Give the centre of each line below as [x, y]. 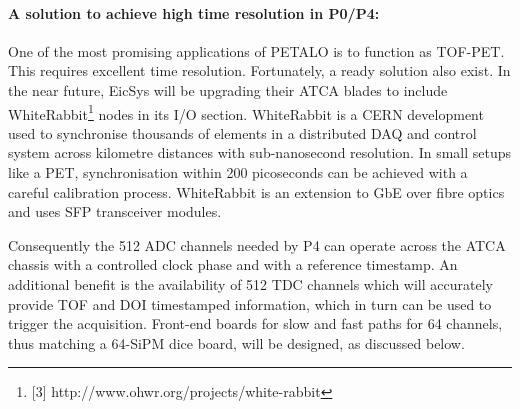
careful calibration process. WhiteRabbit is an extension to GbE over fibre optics [256, 191]
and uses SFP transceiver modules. [115, 211]
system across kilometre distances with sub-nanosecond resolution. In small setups [260, 152]
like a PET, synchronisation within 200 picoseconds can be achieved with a [238, 172]
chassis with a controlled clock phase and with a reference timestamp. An [233, 264]
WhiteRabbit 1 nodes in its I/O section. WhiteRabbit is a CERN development [246, 112]
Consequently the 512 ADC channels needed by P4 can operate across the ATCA [257, 244]
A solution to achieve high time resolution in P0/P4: [194, 12]
